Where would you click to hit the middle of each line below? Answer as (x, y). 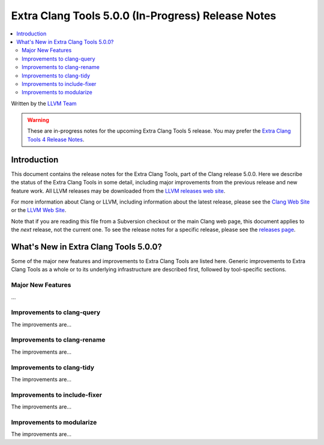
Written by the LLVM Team (44, 103)
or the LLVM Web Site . (39, 210)
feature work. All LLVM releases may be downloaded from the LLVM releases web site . (118, 191)
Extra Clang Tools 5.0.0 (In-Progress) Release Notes (144, 16)
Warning (38, 120)
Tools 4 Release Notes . (56, 139)
